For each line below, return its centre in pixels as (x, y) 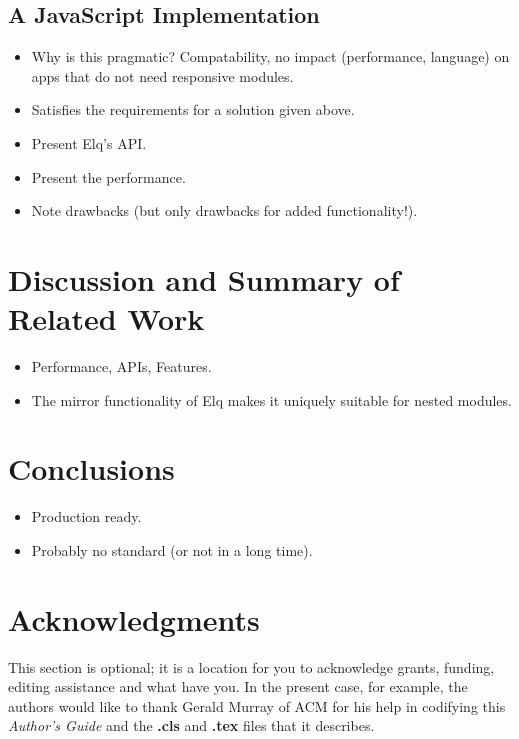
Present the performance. (108, 176)
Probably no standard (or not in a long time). (172, 549)
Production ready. (86, 516)
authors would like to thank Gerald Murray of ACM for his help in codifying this (257, 705)
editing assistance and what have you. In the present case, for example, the (238, 686)
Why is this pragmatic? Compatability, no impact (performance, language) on (270, 56)
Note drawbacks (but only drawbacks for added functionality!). (224, 210)
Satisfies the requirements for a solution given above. (193, 109)
